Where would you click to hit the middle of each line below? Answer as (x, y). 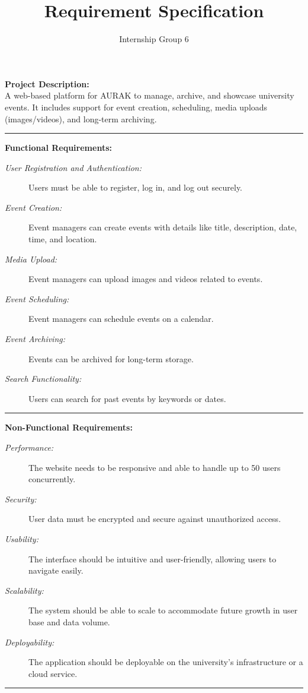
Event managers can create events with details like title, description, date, (163, 227)
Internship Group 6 (154, 39)
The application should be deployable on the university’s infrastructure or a (166, 662)
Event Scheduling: (37, 298)
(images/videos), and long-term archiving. (81, 118)
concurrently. (52, 479)
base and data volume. (69, 621)
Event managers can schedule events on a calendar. (121, 319)
